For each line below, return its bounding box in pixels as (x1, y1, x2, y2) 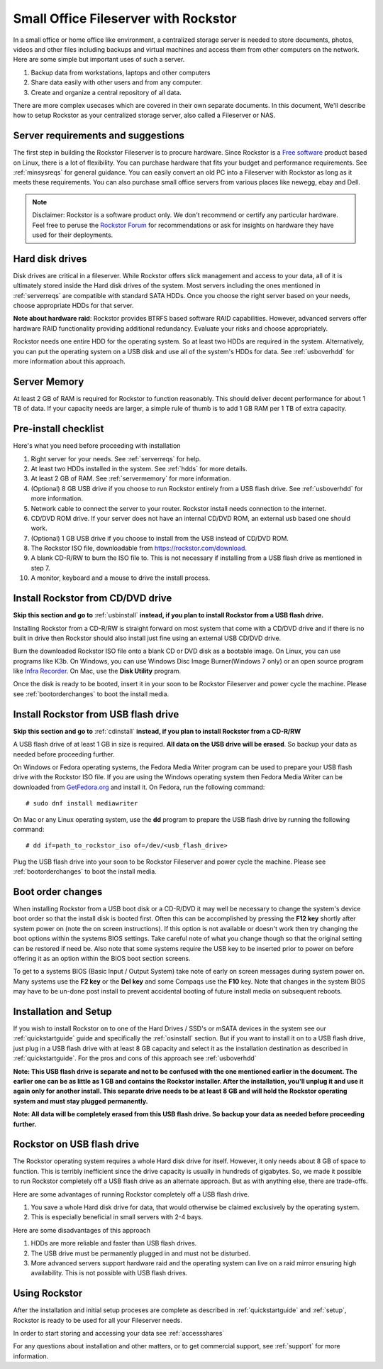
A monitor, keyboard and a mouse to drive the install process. (30, 573, 211, 582)
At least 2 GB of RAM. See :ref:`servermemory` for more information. (30, 474, 231, 483)
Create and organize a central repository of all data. (30, 88, 182, 97)
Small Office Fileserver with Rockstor (13, 11, 237, 26)
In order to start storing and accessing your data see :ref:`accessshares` (13, 1329, 225, 1338)
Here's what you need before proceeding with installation (13, 441, 181, 450)
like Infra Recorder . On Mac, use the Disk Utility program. (13, 667, 181, 676)
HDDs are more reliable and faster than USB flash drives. (30, 1239, 197, 1248)
